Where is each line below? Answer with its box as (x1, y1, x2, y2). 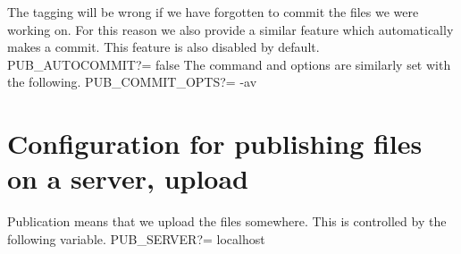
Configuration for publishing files (7, 125, 423, 162)
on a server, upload (7, 160, 248, 197)
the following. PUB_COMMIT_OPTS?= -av (7, 72, 257, 91)
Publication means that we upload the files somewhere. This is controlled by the (7, 212, 447, 231)
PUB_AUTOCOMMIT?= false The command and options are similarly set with (7, 55, 451, 73)
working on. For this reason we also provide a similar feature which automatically (7, 20, 454, 38)
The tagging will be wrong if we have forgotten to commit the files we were (7, 3, 419, 21)
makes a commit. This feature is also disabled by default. (7, 38, 320, 56)
